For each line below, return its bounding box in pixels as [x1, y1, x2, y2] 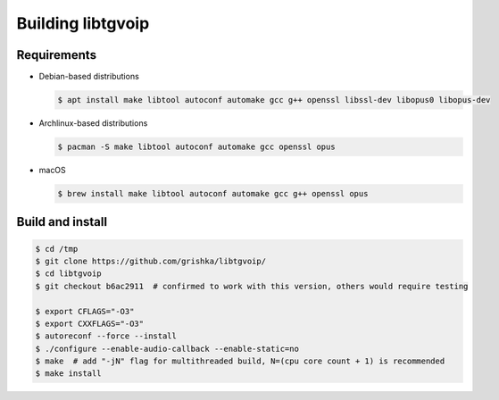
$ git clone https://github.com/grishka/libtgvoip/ [35, 255, 267, 266]
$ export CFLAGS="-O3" [35, 306, 135, 316]
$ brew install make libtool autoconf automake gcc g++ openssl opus [57, 188, 369, 198]
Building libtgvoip [16, 13, 150, 33]
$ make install [35, 369, 102, 379]
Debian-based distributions [38, 71, 140, 82]
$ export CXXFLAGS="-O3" [35, 318, 145, 329]
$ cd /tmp [35, 244, 79, 254]
